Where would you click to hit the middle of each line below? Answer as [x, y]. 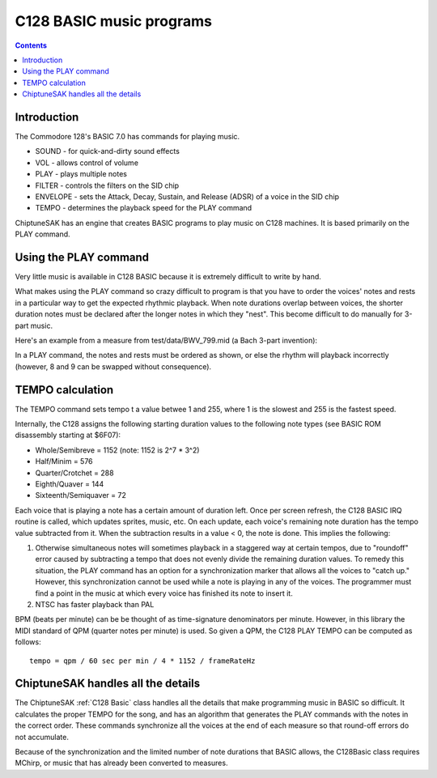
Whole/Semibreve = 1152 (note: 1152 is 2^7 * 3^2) [117, 450]
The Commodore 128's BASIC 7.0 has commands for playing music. [127, 137]
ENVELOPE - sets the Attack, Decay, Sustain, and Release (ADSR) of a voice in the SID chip [187, 196]
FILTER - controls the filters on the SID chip [107, 185]
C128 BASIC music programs [113, 21]
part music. [34, 325]
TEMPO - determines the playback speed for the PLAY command [144, 208]
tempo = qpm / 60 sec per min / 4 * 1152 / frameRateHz [142, 661]
